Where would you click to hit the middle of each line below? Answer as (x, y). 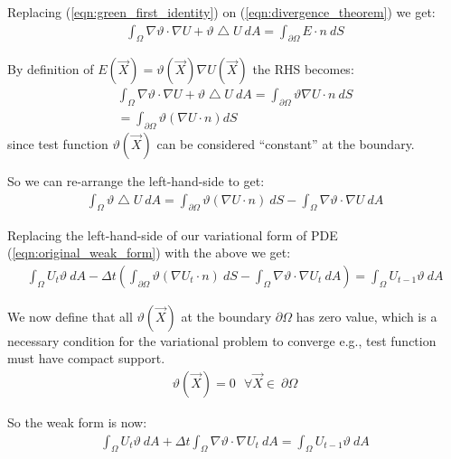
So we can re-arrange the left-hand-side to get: (136, 181)
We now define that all (70, 316)
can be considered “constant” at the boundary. (286, 144)
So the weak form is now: (77, 422)
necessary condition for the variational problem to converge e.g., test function (222, 340)
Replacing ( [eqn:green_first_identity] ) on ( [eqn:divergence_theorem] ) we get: (221, 12)
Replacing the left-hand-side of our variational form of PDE (173, 234)
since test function (58, 144)
